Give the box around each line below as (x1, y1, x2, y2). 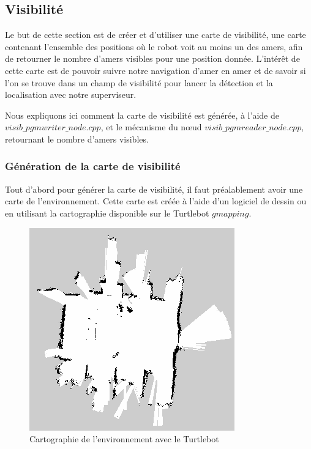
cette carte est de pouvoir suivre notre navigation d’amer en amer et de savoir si (5, 64, 306, 76)
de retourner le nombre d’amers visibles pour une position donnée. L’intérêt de (5, 52, 300, 65)
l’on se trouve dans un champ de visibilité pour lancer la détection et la (5, 76, 273, 89)
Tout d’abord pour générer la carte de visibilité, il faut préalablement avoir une (5, 182, 303, 195)
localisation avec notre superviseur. (5, 88, 137, 101)
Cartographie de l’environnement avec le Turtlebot (29, 432, 219, 445)
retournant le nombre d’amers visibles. (5, 132, 149, 145)
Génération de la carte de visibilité (5, 158, 181, 174)
